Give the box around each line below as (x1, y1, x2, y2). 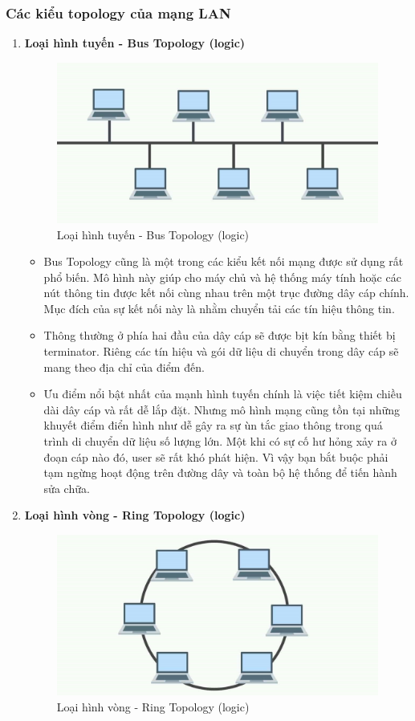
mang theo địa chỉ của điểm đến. (43, 358, 205, 375)
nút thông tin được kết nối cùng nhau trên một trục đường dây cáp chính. (43, 284, 409, 301)
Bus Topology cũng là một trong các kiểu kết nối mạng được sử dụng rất (43, 253, 404, 270)
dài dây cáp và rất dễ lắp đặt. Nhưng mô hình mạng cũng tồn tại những (43, 401, 401, 418)
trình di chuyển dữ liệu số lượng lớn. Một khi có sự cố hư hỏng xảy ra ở (43, 433, 397, 450)
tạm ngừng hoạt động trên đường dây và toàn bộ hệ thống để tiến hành (43, 464, 397, 481)
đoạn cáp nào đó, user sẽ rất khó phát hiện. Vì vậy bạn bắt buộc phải (43, 448, 389, 465)
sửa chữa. (43, 479, 90, 496)
